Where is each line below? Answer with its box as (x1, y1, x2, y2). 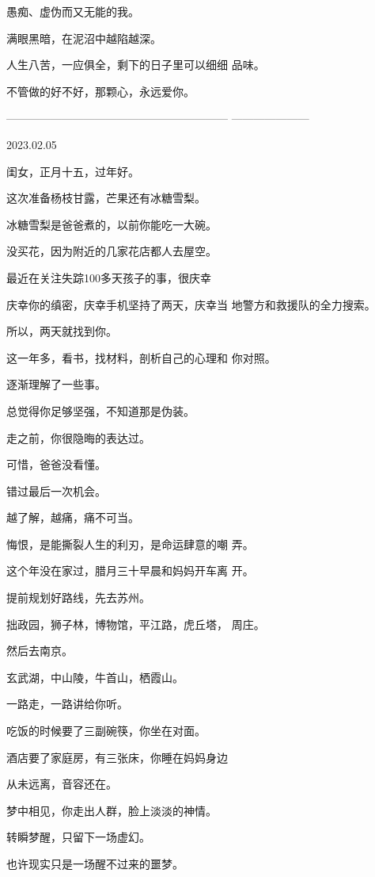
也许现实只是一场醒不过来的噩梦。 (6, 856, 184, 871)
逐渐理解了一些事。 (6, 376, 106, 393)
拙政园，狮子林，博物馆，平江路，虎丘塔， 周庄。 (6, 615, 265, 632)
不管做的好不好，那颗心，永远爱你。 (6, 82, 195, 99)
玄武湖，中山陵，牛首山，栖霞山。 (6, 668, 184, 685)
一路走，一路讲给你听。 (6, 695, 128, 712)
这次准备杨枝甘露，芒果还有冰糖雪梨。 (6, 190, 206, 206)
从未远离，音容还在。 (6, 776, 117, 792)
